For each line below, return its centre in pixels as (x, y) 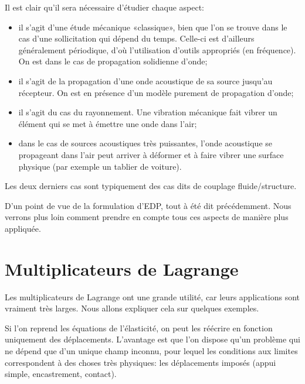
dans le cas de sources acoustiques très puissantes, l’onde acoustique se (145, 143)
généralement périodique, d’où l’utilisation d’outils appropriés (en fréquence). (157, 49)
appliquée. (23, 228)
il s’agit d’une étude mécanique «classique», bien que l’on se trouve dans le (153, 27)
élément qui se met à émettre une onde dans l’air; (108, 123)
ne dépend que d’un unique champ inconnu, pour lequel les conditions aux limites (151, 351)
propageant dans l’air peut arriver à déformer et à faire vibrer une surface (151, 154)
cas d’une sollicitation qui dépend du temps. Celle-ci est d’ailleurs (136, 38)
